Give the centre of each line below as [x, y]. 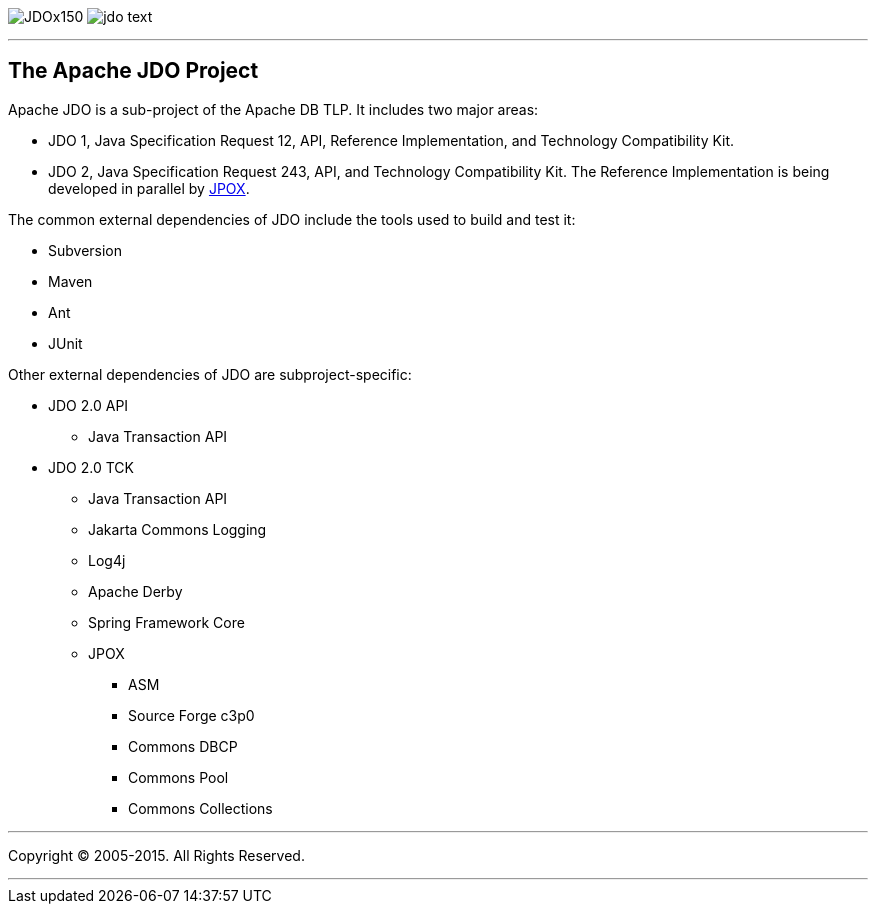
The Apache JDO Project [133, 71]
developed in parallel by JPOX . [149, 188]
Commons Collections [200, 808]
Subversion [85, 250]
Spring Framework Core [166, 622]
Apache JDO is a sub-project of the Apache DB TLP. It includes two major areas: [273, 109]
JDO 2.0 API [88, 405]
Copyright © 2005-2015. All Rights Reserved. [156, 855]
